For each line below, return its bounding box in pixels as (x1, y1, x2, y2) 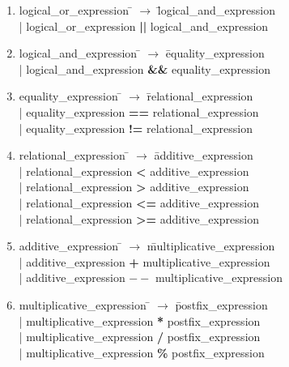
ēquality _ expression (165, 45, 265, 62)
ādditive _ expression (154, 147, 253, 164)
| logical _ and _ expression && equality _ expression (19, 60, 270, 77)
